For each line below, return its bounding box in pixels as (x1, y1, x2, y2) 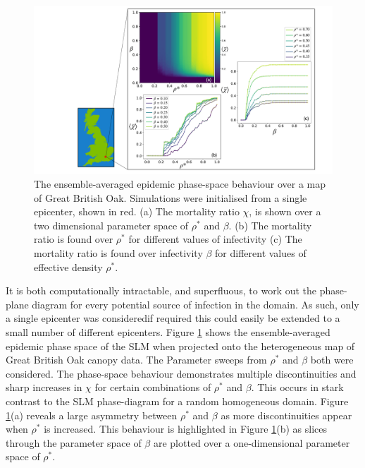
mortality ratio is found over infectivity (34, 246, 203, 260)
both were (310, 352, 354, 367)
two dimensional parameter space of (34, 217, 189, 232)
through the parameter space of (6, 435, 142, 450)
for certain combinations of (94, 380, 211, 395)
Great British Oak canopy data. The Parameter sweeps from (6, 352, 267, 367)
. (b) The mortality (228, 217, 312, 232)
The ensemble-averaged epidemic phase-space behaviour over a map (34, 176, 326, 191)
